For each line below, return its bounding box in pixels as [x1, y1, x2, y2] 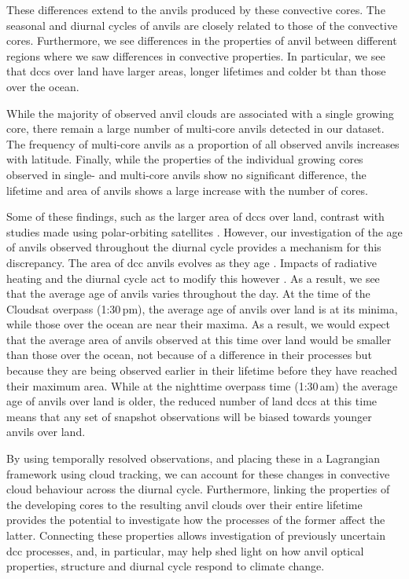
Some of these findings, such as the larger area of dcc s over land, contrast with [6, 208, 385, 225]
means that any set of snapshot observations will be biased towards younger [6, 408, 372, 424]
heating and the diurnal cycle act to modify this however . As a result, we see [6, 269, 380, 286]
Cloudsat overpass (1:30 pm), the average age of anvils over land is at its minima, [6, 300, 398, 317]
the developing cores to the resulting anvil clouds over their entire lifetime [6, 496, 363, 512]
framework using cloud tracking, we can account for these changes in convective [6, 465, 390, 482]
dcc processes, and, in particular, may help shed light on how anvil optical [6, 542, 364, 559]
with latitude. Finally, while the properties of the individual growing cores [6, 151, 363, 167]
